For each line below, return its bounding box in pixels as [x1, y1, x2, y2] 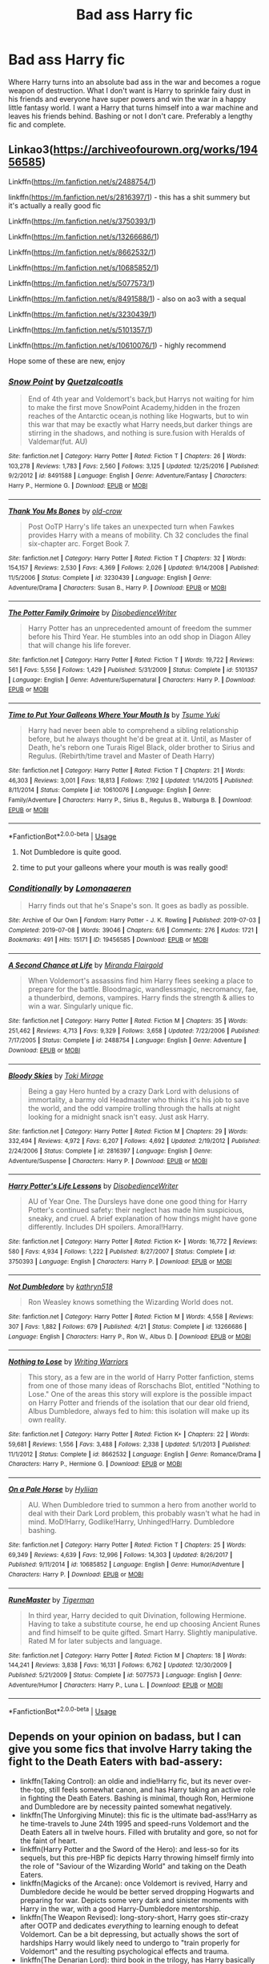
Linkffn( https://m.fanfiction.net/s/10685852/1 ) [8, 263, 159, 272]
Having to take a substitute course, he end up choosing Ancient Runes [27, 1619, 261, 1628]
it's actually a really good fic [8, 200, 102, 210]
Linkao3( [8, 143, 54, 157]
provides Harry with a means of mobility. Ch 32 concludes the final [27, 530, 249, 540]
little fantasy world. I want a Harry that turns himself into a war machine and [8, 103, 259, 112]
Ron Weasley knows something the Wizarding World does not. [27, 1298, 234, 1307]
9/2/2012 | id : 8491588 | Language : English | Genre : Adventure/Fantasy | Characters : [8, 472, 247, 480]
